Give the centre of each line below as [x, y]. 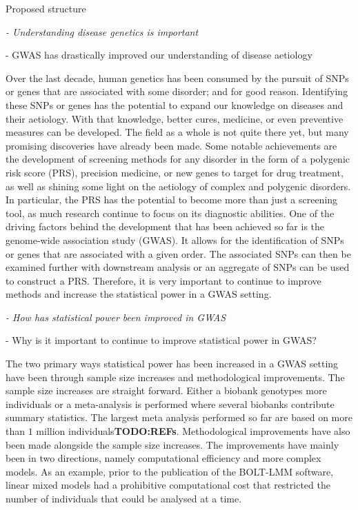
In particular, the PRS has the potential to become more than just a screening [172, 200]
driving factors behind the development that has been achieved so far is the [165, 226]
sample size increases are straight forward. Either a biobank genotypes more [166, 390]
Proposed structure [46, 8]
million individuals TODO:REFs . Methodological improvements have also [193, 431]
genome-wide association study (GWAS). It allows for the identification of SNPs [175, 239]
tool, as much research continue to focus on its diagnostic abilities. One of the [170, 213]
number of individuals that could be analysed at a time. [124, 498]
